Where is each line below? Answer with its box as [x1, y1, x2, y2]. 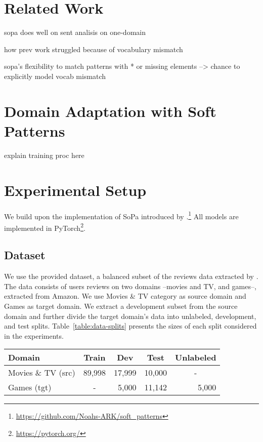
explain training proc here [4, 149, 84, 160]
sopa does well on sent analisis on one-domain [4, 27, 146, 37]
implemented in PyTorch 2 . [4, 221, 85, 233]
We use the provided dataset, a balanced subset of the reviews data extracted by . [4, 271, 258, 282]
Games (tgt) [8, 381, 52, 393]
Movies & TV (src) [8, 367, 75, 379]
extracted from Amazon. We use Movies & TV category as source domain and [4, 291, 246, 301]
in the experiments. [4, 330, 64, 341]
